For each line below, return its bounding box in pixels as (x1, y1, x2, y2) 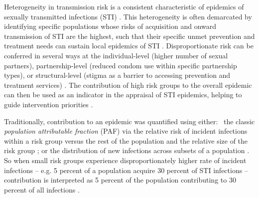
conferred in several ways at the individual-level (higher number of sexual (4, 50, 228, 60)
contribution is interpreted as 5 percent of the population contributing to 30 (4, 175, 236, 185)
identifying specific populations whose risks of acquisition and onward (4, 21, 217, 31)
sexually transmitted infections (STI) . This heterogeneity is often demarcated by (4, 11, 252, 21)
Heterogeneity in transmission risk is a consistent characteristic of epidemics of (4, 1, 244, 11)
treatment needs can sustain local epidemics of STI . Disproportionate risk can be (4, 40, 254, 51)
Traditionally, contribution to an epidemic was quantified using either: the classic (4, 116, 255, 126)
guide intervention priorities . (4, 99, 93, 109)
